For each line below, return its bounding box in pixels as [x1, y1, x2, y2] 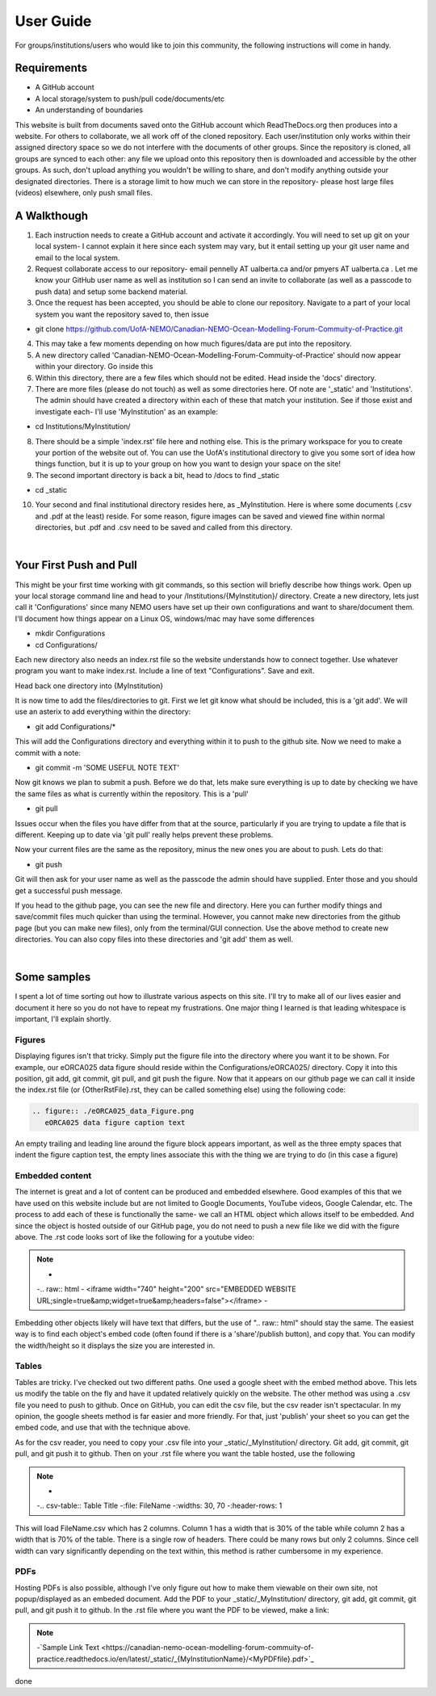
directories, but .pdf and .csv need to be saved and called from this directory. [35, 523, 292, 532]
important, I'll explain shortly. [15, 1014, 111, 1024]
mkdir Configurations [35, 628, 106, 638]
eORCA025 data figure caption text [44, 1118, 186, 1127]
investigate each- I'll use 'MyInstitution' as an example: [35, 406, 218, 416]
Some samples [15, 970, 91, 984]
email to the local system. [35, 253, 120, 262]
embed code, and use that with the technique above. [15, 1422, 191, 1433]
